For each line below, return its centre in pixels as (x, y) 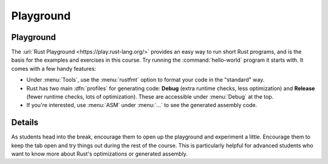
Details (25, 123)
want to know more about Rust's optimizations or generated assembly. (100, 154)
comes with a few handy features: (54, 68)
